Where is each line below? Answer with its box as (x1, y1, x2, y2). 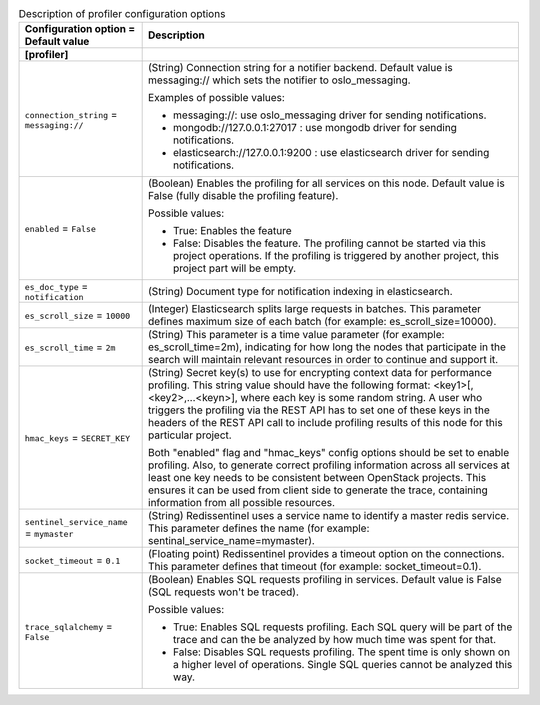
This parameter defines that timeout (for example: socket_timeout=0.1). (148, 560, 482, 574)
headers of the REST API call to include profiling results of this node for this (148, 416, 504, 430)
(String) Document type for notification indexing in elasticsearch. (148, 284, 453, 298)
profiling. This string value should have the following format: (148, 378, 431, 392)
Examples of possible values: (148, 91, 285, 105)
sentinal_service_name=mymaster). (148, 534, 315, 548)
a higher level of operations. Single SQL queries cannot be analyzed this (173, 658, 513, 672)
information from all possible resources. (148, 496, 335, 510)
